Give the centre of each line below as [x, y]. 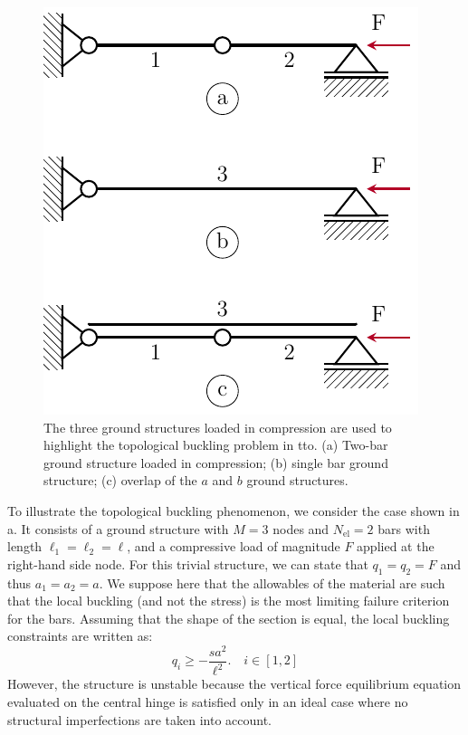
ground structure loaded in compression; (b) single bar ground [216, 462]
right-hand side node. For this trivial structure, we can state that [188, 563]
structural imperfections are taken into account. [139, 719]
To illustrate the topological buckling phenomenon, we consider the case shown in [234, 510]
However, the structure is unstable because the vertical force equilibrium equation [234, 684]
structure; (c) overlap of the [120, 480]
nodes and [301, 528]
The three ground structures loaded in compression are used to [218, 427]
